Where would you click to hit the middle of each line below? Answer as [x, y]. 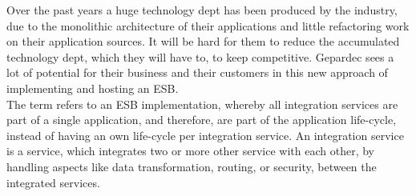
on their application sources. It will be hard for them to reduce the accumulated [203, 41]
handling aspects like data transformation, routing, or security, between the [192, 166]
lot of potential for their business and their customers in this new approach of [197, 72]
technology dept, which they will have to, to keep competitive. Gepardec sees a [200, 56]
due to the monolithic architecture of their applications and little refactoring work [208, 25]
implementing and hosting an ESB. [93, 88]
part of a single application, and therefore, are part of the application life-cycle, [202, 120]
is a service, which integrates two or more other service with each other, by [191, 151]
